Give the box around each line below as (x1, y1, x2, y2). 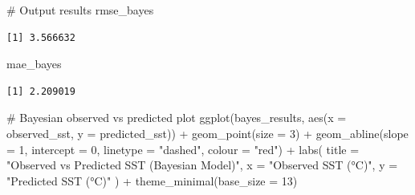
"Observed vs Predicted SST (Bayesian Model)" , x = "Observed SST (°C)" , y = (6, 156, 398, 173)
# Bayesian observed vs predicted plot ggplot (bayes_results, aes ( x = (6, 109, 347, 126)
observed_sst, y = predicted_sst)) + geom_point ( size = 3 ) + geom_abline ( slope (6, 124, 409, 141)
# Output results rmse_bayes (6, 2, 154, 18)
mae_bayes (6, 55, 62, 72)
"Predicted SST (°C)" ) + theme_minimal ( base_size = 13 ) (6, 172, 298, 189)
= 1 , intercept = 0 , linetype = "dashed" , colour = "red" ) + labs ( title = (6, 140, 360, 157)
